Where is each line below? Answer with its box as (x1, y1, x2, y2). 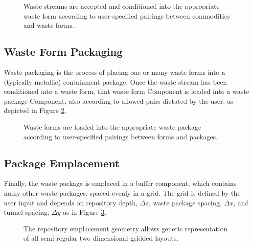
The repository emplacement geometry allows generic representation (23, 223, 228, 233)
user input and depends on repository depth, (4, 197, 138, 207)
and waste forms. (23, 20, 74, 30)
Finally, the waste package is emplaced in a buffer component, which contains (4, 178, 237, 188)
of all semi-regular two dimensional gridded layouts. (23, 233, 179, 243)
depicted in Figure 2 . (4, 105, 67, 115)
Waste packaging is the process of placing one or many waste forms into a (4, 67, 226, 77)
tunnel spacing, (4, 207, 49, 217)
